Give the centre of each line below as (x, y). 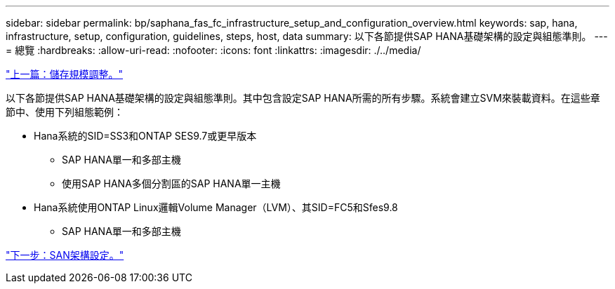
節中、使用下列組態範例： (65, 112)
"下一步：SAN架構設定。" (65, 255)
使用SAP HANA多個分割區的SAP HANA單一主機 (171, 183)
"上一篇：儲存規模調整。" (65, 74)
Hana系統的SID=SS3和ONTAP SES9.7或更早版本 (145, 136)
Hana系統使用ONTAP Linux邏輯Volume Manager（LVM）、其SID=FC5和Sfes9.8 (216, 207)
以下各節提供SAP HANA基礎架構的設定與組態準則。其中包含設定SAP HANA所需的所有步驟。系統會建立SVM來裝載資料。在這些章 (303, 98)
